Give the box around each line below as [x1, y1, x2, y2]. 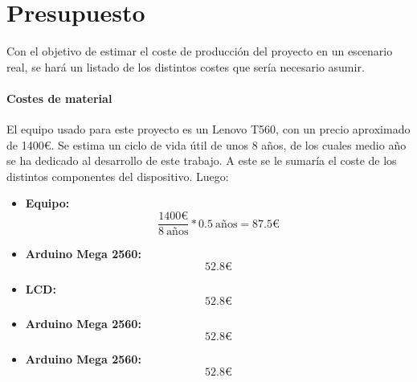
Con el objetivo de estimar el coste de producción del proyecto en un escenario [6, 43, 393, 60]
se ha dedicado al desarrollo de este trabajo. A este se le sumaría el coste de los [6, 152, 397, 169]
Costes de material [6, 89, 112, 106]
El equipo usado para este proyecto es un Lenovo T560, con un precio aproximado [6, 121, 411, 138]
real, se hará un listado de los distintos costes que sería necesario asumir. [6, 58, 365, 75]
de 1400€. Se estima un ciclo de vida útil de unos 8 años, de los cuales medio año [6, 136, 407, 153]
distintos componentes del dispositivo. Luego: [6, 167, 229, 184]
